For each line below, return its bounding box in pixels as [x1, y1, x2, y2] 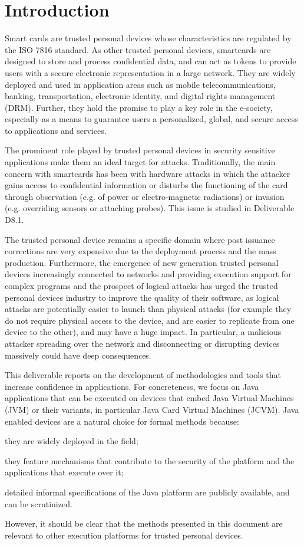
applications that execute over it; [5, 466, 124, 478]
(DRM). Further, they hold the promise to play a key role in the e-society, [5, 101, 273, 113]
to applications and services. [5, 124, 107, 136]
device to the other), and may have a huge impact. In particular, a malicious [5, 326, 282, 338]
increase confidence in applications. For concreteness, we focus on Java [5, 380, 259, 392]
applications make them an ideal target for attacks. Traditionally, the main [5, 156, 276, 168]
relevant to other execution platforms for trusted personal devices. [5, 528, 243, 541]
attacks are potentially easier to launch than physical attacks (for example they [5, 303, 292, 315]
